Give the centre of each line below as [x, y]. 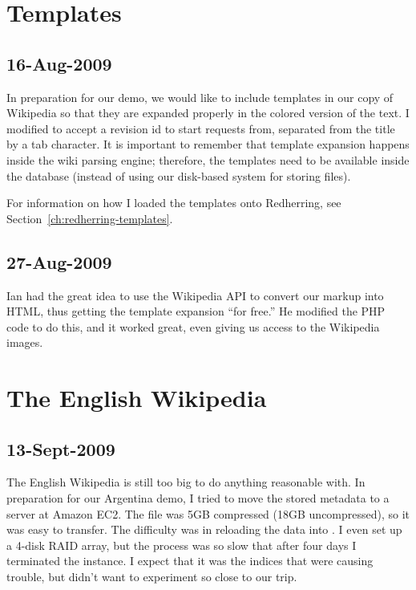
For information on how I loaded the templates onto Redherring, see [174, 203]
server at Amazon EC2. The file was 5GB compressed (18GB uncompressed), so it [208, 513]
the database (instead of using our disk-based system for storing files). [179, 175]
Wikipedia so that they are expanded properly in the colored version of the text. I [208, 113]
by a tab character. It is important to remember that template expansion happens [208, 144]
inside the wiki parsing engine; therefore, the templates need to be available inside [208, 159]
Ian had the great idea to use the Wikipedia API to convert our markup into [195, 295]
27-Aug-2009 [59, 261]
